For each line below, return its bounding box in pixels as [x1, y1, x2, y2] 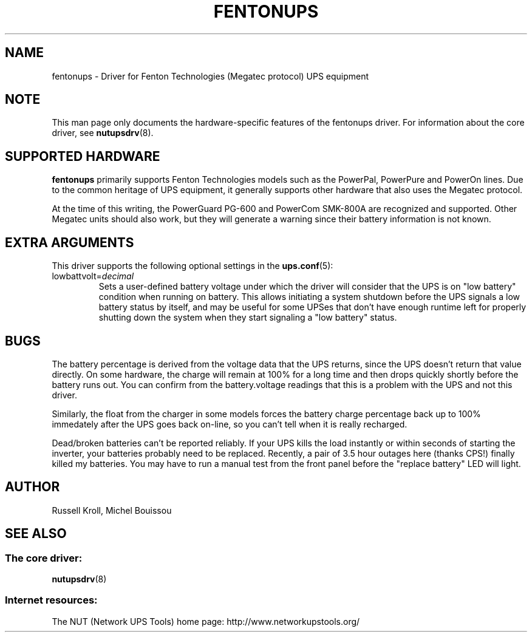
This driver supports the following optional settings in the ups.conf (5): [52, 261, 333, 271]
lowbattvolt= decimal [52, 271, 134, 282]
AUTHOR [5, 479, 60, 495]
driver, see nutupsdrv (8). [52, 128, 154, 138]
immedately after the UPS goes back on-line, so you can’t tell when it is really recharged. [52, 418, 408, 429]
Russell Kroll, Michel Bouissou [52, 505, 172, 516]
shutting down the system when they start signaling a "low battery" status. [98, 312, 397, 323]
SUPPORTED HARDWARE [5, 148, 160, 164]
